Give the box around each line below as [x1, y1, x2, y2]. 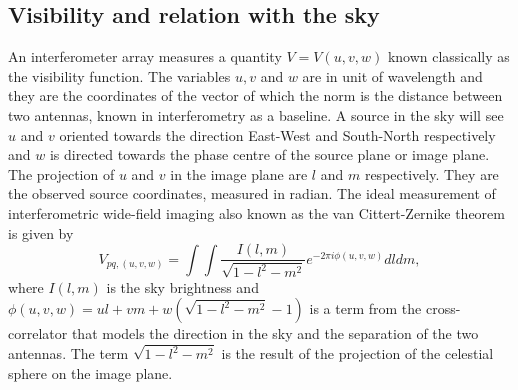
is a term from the [309, 298, 422, 319]
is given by [8, 222, 74, 243]
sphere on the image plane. [8, 362, 173, 383]
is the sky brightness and [106, 276, 259, 297]
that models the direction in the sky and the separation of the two [71, 323, 479, 344]
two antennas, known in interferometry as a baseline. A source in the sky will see [8, 104, 504, 125]
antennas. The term [8, 343, 129, 364]
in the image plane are [170, 163, 308, 184]
